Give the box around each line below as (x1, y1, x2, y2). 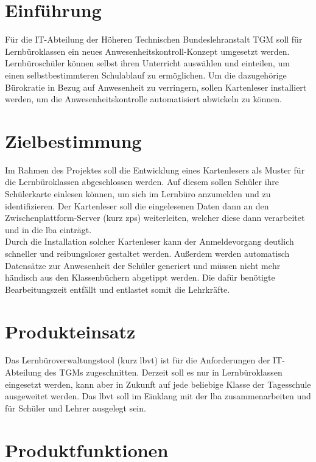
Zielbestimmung (5, 128, 142, 153)
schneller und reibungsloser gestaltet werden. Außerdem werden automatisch (5, 247, 290, 259)
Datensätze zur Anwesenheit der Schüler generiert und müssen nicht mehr (5, 259, 281, 271)
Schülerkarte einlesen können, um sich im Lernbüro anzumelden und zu (5, 187, 271, 200)
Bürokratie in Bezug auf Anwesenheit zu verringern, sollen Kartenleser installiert (5, 80, 307, 93)
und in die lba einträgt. (5, 223, 92, 236)
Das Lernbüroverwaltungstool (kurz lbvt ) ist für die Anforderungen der (5, 354, 270, 366)
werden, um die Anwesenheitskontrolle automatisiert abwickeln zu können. (5, 93, 282, 105)
